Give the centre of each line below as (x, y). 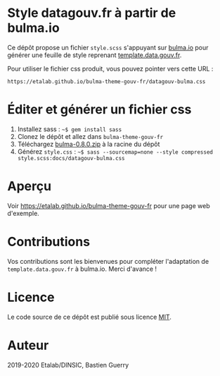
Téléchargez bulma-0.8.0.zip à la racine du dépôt (89, 144)
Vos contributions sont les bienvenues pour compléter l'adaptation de (108, 261)
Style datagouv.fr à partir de (92, 13)
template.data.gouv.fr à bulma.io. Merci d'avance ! (82, 269)
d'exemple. (24, 213)
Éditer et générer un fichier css (99, 110)
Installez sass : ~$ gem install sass (70, 129)
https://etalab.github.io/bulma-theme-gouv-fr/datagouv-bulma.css (106, 81)
